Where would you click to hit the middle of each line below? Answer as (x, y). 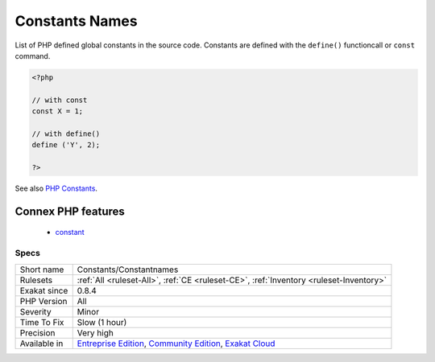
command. (33, 56)
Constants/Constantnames (128, 269)
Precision (37, 332)
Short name (42, 269)
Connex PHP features (70, 211)
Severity (35, 311)
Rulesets (36, 280)
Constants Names (76, 21)
